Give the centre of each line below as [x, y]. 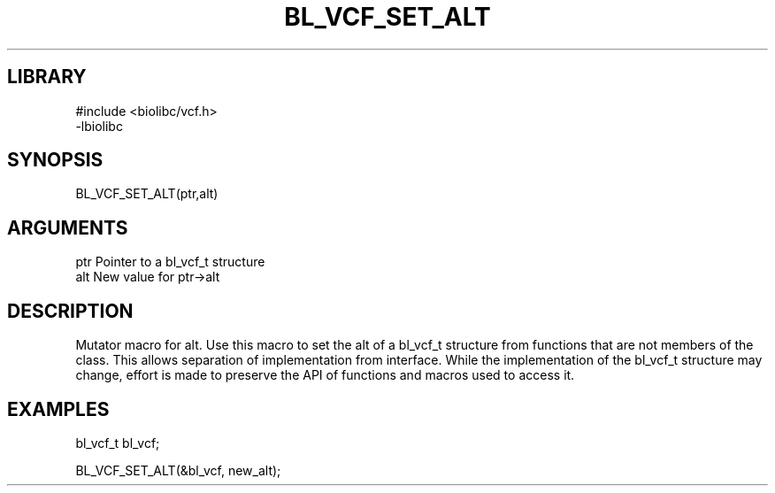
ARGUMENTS [68, 227]
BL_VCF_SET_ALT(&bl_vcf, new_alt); [178, 470]
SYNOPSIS [55, 160]
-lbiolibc [99, 126]
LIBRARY [47, 77]
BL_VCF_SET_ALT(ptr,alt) [147, 194]
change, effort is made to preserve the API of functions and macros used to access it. [325, 375]
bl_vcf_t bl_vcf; [118, 443]
